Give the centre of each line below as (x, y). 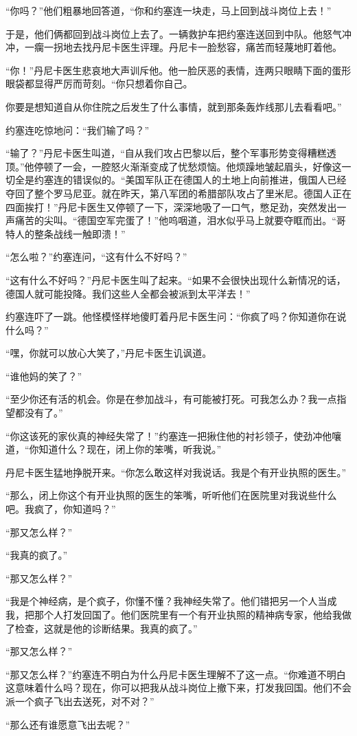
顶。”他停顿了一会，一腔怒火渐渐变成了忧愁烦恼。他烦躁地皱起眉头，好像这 (174, 166)
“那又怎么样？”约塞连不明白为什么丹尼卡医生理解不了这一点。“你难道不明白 (176, 674)
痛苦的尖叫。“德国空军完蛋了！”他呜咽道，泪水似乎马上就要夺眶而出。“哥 (180, 220)
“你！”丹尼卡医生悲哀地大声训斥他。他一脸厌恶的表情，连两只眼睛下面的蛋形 (178, 70)
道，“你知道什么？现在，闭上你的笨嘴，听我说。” (114, 449)
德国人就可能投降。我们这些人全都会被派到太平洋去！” (128, 293)
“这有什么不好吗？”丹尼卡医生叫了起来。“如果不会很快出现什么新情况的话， (176, 279)
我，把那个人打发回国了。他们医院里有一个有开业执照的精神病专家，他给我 (174, 614)
